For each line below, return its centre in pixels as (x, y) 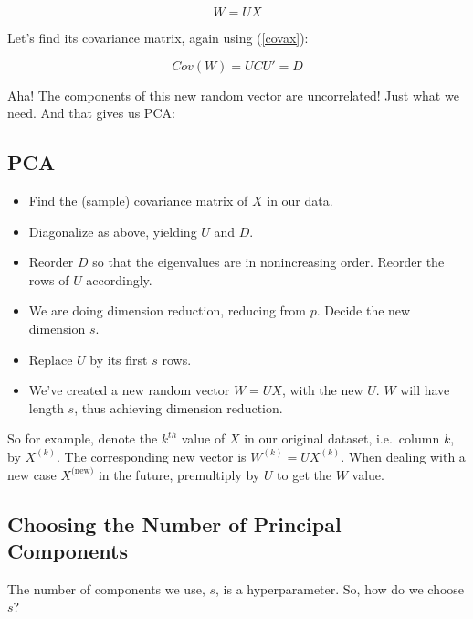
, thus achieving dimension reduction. (179, 407)
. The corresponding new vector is (152, 456)
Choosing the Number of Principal (174, 523)
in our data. (300, 200)
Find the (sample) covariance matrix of (138, 200)
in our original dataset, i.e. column (342, 438)
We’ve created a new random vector (129, 390)
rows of (49, 279)
